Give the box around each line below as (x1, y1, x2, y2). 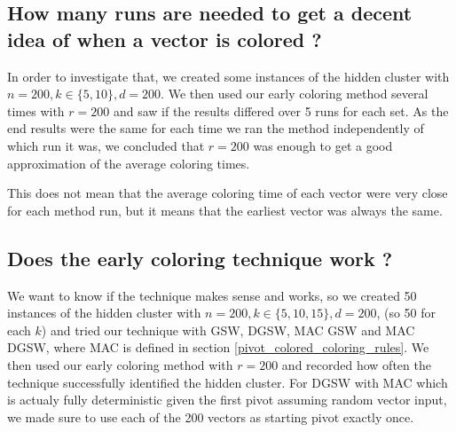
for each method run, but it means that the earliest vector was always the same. (7, 200, 443, 219)
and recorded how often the (281, 355, 431, 373)
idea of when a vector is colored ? (7, 25, 322, 52)
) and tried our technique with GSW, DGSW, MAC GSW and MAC (41, 320, 415, 339)
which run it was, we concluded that (7, 136, 205, 154)
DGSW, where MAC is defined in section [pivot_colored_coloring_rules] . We (7, 338, 429, 357)
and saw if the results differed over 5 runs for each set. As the (113, 101, 449, 120)
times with (7, 101, 65, 120)
